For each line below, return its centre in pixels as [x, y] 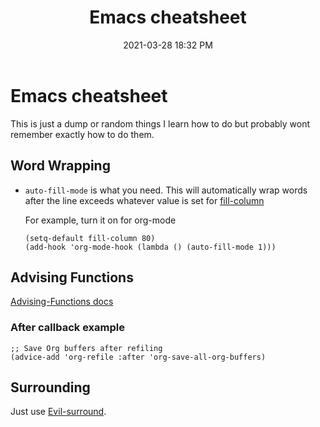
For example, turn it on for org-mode [100, 220]
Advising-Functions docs [62, 302]
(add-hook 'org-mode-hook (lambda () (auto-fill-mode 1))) [150, 247]
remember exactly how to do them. [82, 134]
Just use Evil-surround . [58, 412]
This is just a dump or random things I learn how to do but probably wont [160, 123]
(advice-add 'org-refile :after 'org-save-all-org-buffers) [138, 357]
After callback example [67, 328]
